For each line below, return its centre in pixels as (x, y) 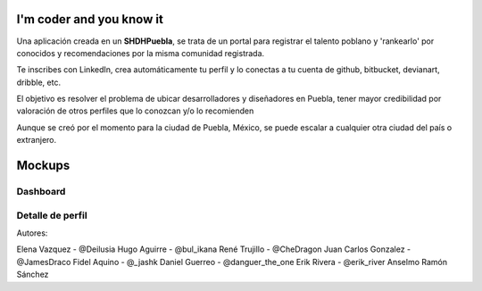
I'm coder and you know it (90, 19)
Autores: (32, 233)
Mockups (43, 166)
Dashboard (41, 192)
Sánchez (33, 274)
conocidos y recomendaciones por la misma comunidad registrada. (141, 53)
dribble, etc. (39, 82)
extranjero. (37, 140)
